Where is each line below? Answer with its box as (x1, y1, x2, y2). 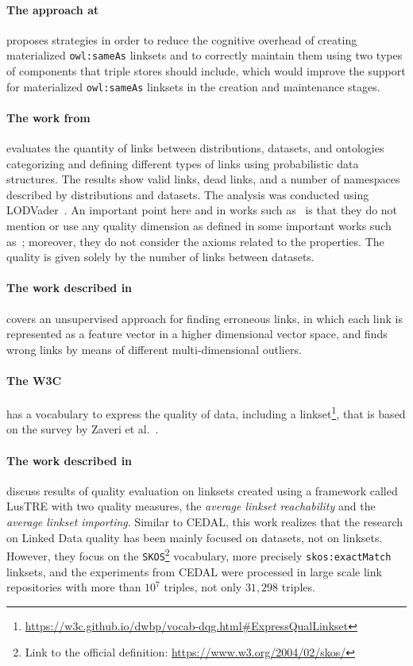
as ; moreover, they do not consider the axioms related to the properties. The (6, 233, 384, 249)
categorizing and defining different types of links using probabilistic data (6, 155, 359, 171)
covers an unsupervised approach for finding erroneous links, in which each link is (6, 310, 403, 326)
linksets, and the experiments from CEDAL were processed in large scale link (6, 563, 382, 579)
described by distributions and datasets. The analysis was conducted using (6, 186, 369, 202)
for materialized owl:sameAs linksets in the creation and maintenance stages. (6, 78, 380, 94)
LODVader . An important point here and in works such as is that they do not (6, 202, 398, 218)
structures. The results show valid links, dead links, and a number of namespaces (6, 171, 400, 187)
